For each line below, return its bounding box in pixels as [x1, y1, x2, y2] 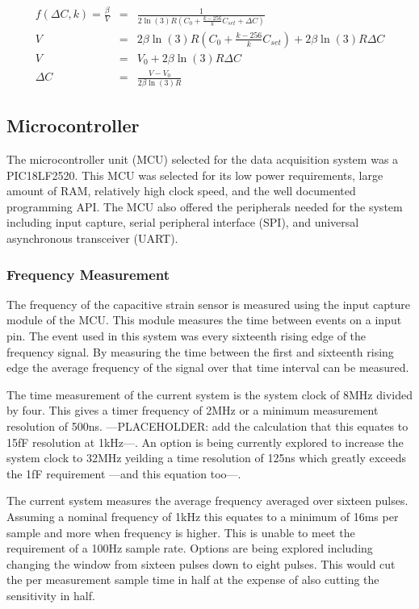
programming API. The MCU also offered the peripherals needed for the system [6, 198, 403, 215]
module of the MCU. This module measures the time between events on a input [6, 311, 402, 328]
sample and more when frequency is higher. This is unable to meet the [6, 523, 355, 540]
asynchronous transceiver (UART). [6, 230, 178, 247]
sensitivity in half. [6, 586, 95, 603]
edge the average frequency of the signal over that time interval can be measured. [6, 359, 409, 376]
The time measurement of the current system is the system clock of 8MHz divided [6, 386, 413, 403]
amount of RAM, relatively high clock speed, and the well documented [6, 182, 356, 199]
